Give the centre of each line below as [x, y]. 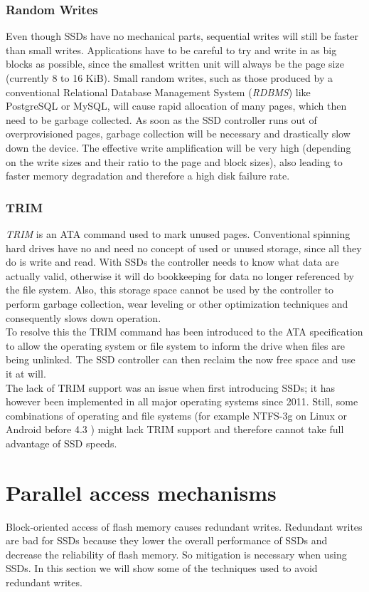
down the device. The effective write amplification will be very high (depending [178, 147]
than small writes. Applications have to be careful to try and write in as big [171, 50]
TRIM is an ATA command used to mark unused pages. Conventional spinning [178, 233]
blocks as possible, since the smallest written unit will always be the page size [175, 64]
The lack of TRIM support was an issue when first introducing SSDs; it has [171, 387]
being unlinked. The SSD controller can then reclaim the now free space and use [181, 359]
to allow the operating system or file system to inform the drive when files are [175, 345]
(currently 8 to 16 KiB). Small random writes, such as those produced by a [169, 78]
